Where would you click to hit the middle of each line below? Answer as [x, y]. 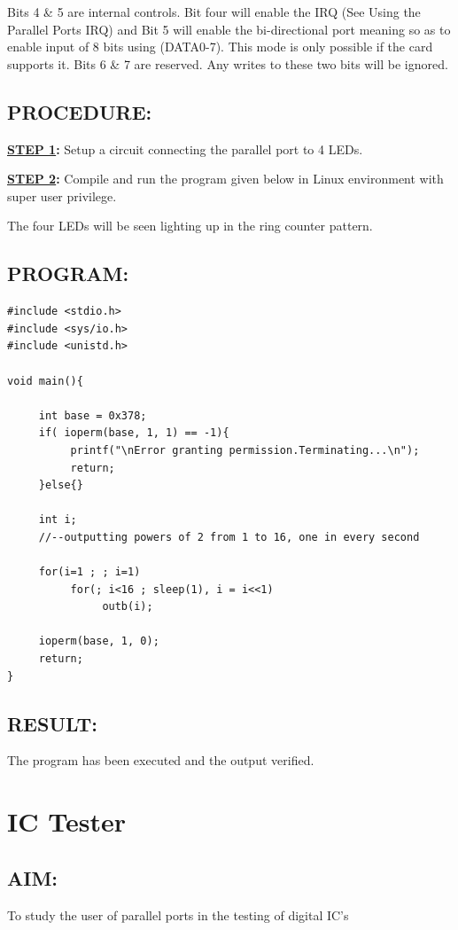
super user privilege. [62, 195]
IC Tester [66, 821]
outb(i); [128, 607]
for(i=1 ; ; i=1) [89, 572]
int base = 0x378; [93, 415]
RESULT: [53, 723]
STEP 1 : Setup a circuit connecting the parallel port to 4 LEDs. [185, 148]
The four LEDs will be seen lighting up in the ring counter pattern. [190, 226]
